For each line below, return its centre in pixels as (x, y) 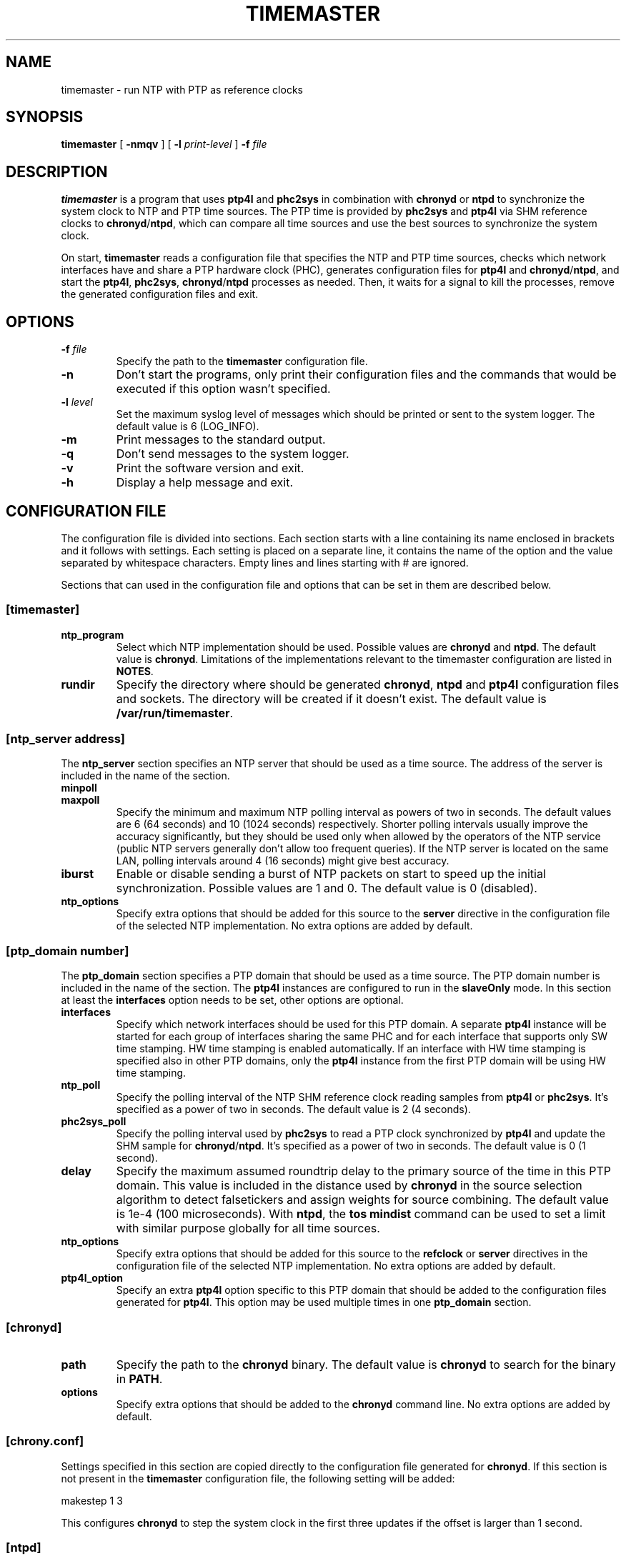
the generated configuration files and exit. (160, 294)
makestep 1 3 (92, 1500)
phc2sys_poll (94, 1122)
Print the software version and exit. (210, 468)
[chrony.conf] (45, 1441)
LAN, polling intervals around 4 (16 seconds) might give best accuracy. (283, 861)
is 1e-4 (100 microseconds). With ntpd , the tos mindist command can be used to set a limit (361, 1214)
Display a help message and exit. (205, 483)
